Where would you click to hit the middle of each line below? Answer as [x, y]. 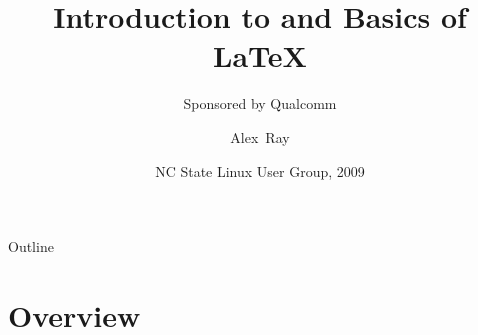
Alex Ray [260, 136]
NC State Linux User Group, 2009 [260, 170]
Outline [31, 246]
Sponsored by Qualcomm [260, 103]
